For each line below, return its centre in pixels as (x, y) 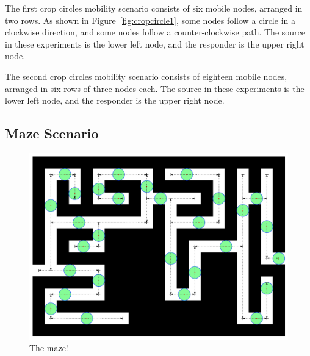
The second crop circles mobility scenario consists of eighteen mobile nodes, (146, 76)
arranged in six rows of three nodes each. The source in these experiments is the (155, 88)
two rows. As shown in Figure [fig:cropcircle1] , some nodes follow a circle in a (150, 20)
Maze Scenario (52, 133)
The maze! (49, 348)
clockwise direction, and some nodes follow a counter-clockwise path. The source (155, 32)
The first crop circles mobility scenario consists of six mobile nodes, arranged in (154, 8)
